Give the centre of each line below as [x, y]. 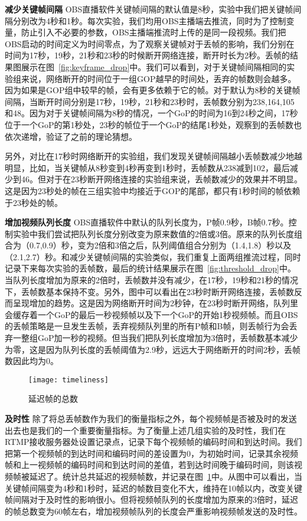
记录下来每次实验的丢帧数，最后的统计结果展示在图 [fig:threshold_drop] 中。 [150, 268]
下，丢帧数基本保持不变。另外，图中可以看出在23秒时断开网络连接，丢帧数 [149, 291]
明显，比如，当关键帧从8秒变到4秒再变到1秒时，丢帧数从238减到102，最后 [147, 167]
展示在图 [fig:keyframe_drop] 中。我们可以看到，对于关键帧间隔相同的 [154, 66]
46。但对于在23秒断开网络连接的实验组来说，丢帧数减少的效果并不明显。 [161, 179]
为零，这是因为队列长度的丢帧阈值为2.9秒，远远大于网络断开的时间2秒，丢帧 [153, 349]
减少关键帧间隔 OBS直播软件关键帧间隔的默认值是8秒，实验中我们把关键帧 [149, 9]
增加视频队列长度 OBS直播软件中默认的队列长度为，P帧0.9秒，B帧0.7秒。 [147, 222]
